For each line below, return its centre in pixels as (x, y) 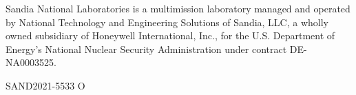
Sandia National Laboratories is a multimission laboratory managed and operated (178, 8)
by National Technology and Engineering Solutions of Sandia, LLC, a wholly (167, 22)
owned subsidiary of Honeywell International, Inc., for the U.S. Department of (170, 35)
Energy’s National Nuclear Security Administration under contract (146, 49)
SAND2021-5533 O (45, 85)
